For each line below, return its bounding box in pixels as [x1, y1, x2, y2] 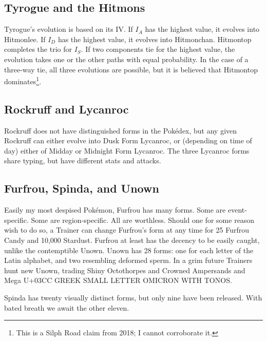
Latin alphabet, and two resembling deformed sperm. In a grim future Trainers [4, 255, 253, 266]
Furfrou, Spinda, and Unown [4, 180, 159, 196]
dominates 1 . [4, 74, 42, 86]
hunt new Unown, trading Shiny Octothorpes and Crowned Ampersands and [4, 264, 245, 275]
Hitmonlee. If [4, 33, 46, 44]
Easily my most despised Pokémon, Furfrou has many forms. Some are [4, 204, 226, 215]
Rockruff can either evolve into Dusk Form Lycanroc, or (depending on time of [4, 135, 252, 146]
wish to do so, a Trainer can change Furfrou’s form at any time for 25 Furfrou [4, 224, 249, 235]
